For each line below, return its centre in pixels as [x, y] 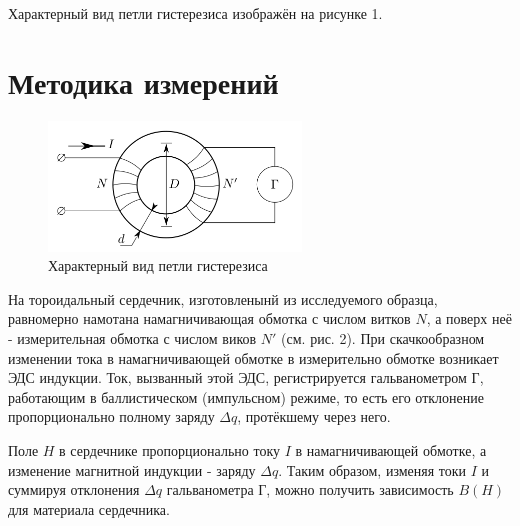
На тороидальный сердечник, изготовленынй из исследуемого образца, [223, 298]
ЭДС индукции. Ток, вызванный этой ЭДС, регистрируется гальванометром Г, [246, 377]
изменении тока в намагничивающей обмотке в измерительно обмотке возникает [253, 357]
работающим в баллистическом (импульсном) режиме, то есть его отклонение [246, 396]
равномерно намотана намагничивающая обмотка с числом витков [209, 318]
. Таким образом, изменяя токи [372, 469]
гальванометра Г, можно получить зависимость [310, 489]
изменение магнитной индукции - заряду [132, 469]
